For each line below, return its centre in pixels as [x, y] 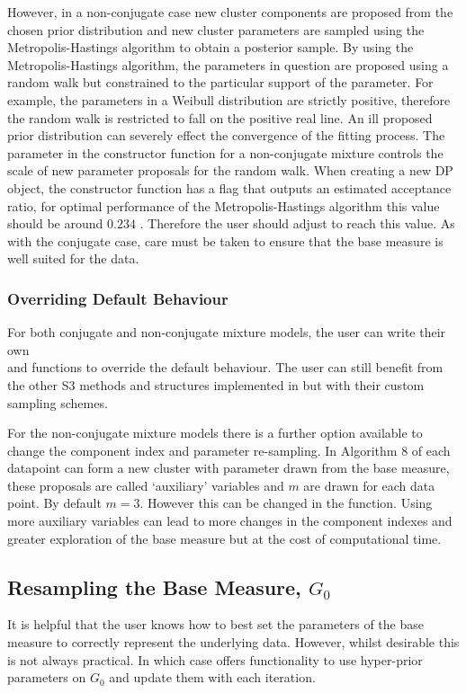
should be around [55, 223]
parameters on [47, 677]
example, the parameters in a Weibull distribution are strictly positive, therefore [229, 99]
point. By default [54, 503]
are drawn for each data [369, 485]
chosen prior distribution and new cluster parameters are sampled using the [216, 29]
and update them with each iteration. [212, 677]
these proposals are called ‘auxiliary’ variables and [146, 485]
